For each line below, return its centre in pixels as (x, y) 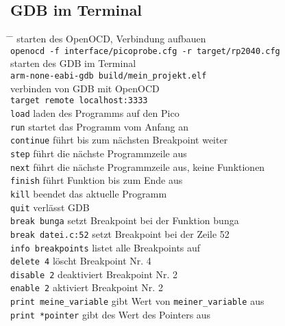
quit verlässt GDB (50, 207)
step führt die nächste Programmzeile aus (99, 153)
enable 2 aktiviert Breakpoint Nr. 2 (87, 287)
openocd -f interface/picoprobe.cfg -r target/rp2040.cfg (145, 51)
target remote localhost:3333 (79, 101)
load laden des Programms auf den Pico (95, 112)
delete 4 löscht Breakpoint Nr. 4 (81, 261)
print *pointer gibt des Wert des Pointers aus (111, 314)
